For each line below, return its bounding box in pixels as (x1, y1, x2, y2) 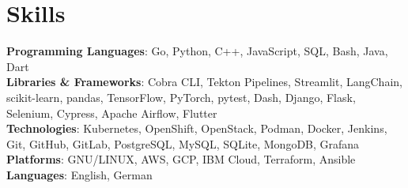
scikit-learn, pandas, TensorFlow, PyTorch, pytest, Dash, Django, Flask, (6, 88, 356, 105)
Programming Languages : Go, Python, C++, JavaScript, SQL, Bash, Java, (6, 43, 388, 59)
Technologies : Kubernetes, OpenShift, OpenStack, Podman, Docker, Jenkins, (6, 120, 387, 137)
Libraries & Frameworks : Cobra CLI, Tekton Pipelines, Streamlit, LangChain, (6, 73, 402, 90)
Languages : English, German (6, 166, 153, 182)
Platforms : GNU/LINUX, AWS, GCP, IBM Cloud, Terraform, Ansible (6, 151, 356, 167)
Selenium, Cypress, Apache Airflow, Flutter (6, 104, 217, 121)
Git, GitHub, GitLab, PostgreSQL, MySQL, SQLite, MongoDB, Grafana (6, 135, 360, 152)
